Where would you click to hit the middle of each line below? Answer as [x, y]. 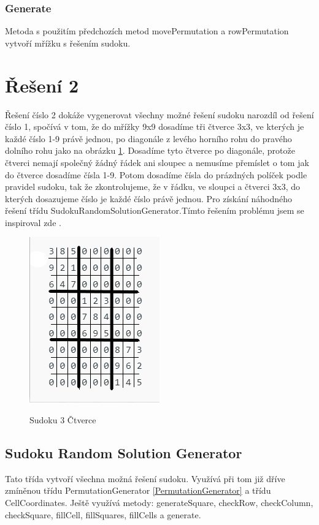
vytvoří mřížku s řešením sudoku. [68, 43]
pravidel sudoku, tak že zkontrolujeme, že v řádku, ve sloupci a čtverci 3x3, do [152, 187]
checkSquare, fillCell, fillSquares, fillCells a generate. [103, 514]
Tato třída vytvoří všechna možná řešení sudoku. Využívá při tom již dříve [145, 478]
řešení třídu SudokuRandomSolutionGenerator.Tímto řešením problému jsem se [155, 210]
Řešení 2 [42, 85]
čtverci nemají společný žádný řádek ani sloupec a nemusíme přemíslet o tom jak [157, 162]
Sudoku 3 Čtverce [63, 420]
